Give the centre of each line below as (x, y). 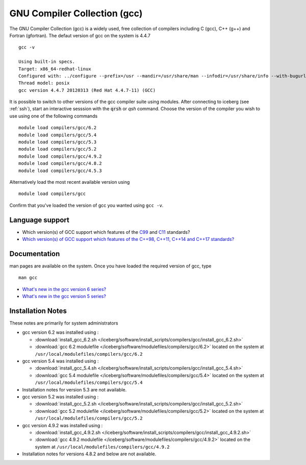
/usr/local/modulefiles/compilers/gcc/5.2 (89, 418)
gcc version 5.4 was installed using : (60, 361)
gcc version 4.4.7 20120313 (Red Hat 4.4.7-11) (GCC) (87, 90)
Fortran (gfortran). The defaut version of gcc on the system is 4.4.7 (80, 35)
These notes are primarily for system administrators (64, 323)
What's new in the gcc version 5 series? (64, 297)
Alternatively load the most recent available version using (70, 182)
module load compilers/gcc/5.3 (58, 142)
